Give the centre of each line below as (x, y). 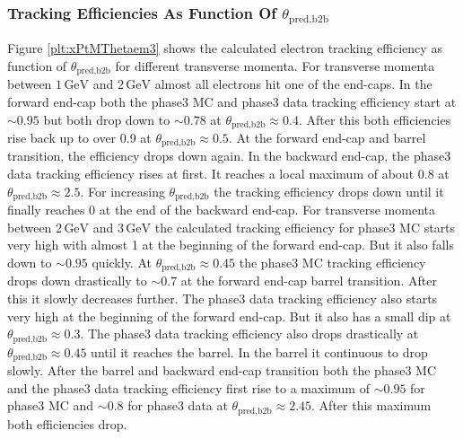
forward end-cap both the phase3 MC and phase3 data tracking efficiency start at (232, 101)
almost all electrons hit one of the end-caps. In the (293, 84)
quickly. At (122, 262)
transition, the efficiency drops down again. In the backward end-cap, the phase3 (229, 156)
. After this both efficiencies (375, 119)
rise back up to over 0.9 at (79, 138)
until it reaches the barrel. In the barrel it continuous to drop (259, 351)
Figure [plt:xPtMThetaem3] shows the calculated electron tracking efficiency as (225, 48)
